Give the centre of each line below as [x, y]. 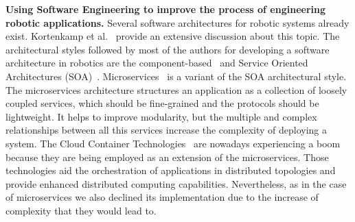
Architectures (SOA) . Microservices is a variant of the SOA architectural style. [176, 76]
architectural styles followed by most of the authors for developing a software [168, 49]
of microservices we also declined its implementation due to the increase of [162, 197]
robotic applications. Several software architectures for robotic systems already [177, 22]
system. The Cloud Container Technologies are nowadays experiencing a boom [173, 143]
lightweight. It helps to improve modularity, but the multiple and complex [161, 116]
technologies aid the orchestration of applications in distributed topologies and [171, 170]
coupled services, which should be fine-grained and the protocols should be [162, 103]
